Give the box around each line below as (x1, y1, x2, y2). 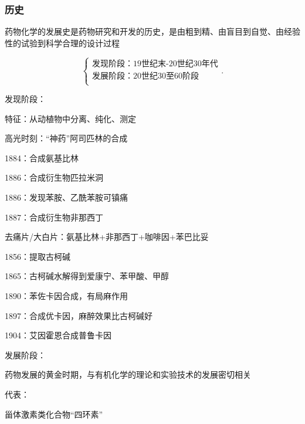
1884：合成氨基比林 (5, 151, 79, 164)
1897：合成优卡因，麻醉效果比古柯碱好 (5, 309, 152, 321)
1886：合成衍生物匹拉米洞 (5, 171, 103, 184)
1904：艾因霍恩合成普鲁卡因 (5, 329, 111, 341)
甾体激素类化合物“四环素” (5, 408, 103, 420)
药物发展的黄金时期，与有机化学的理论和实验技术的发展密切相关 (5, 368, 251, 381)
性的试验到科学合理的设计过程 (5, 36, 120, 49)
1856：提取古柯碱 (5, 250, 70, 262)
